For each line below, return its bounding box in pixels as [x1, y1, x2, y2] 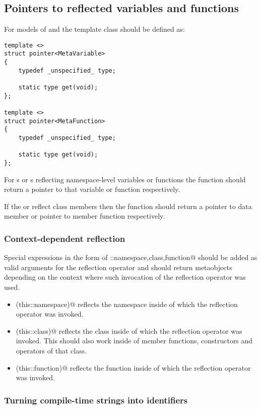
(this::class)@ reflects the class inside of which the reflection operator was [16, 325, 242, 336]
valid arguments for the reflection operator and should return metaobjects [4, 262, 232, 272]
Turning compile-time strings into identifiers [4, 393, 188, 406]
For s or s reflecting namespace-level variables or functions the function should [4, 174, 246, 184]
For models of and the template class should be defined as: [4, 24, 185, 34]
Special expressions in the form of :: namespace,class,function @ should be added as [4, 252, 257, 263]
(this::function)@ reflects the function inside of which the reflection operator [16, 362, 251, 373]
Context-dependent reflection [4, 232, 125, 244]
